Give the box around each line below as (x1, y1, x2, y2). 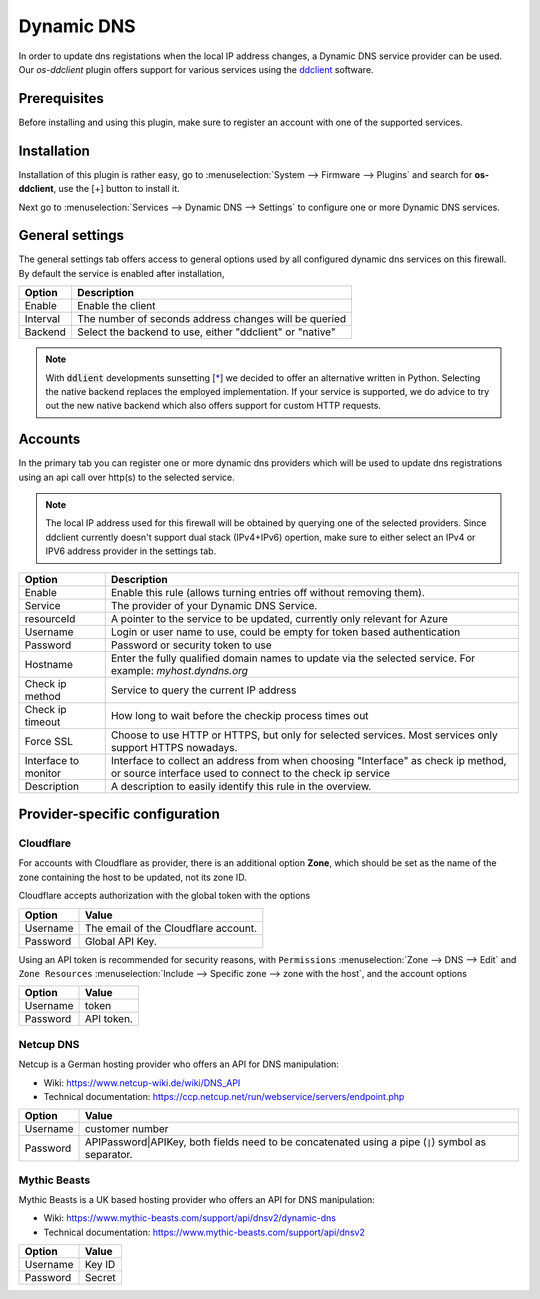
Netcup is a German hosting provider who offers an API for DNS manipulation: (18, 1058, 340, 1070)
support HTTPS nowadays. (110, 740, 238, 754)
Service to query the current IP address (110, 683, 297, 697)
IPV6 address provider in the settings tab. (45, 545, 217, 557)
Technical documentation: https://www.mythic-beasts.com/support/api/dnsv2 (43, 1226, 365, 1238)
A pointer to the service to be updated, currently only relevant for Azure (110, 611, 449, 625)
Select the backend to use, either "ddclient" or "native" (76, 325, 336, 339)
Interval (24, 312, 60, 326)
